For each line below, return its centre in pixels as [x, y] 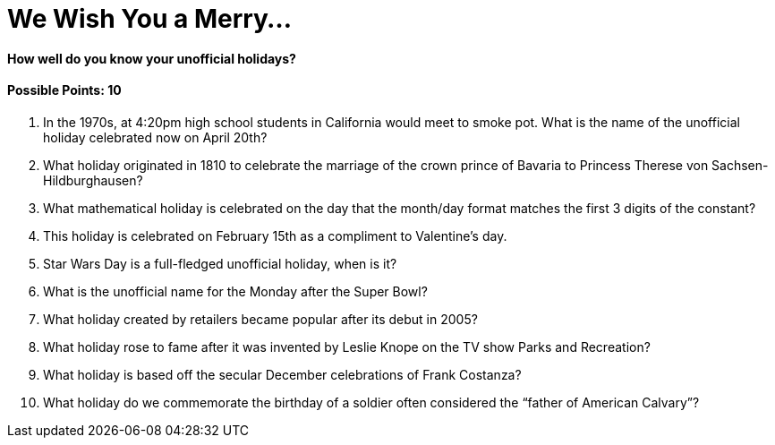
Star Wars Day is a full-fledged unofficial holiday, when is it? [220, 263]
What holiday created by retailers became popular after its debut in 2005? [260, 319]
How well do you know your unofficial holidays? [152, 58]
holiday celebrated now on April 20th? [155, 137]
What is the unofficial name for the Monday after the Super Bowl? [235, 291]
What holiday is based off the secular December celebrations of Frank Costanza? [282, 374]
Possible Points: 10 [64, 90]
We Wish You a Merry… [149, 19]
